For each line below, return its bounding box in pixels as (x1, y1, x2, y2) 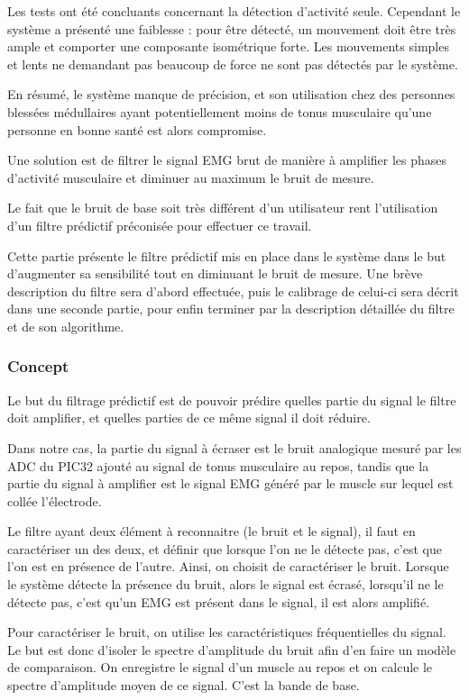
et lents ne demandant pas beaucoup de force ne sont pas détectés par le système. (7, 54, 458, 73)
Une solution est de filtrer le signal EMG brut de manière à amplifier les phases (7, 150, 447, 169)
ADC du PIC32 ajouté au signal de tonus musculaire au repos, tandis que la (7, 456, 429, 475)
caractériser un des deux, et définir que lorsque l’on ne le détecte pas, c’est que (7, 539, 442, 558)
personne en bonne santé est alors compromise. (7, 120, 267, 139)
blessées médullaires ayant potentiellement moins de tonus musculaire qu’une (7, 102, 432, 121)
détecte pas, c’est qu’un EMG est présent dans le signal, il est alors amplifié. (7, 592, 430, 611)
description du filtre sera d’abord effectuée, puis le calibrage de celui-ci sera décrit (7, 281, 459, 300)
